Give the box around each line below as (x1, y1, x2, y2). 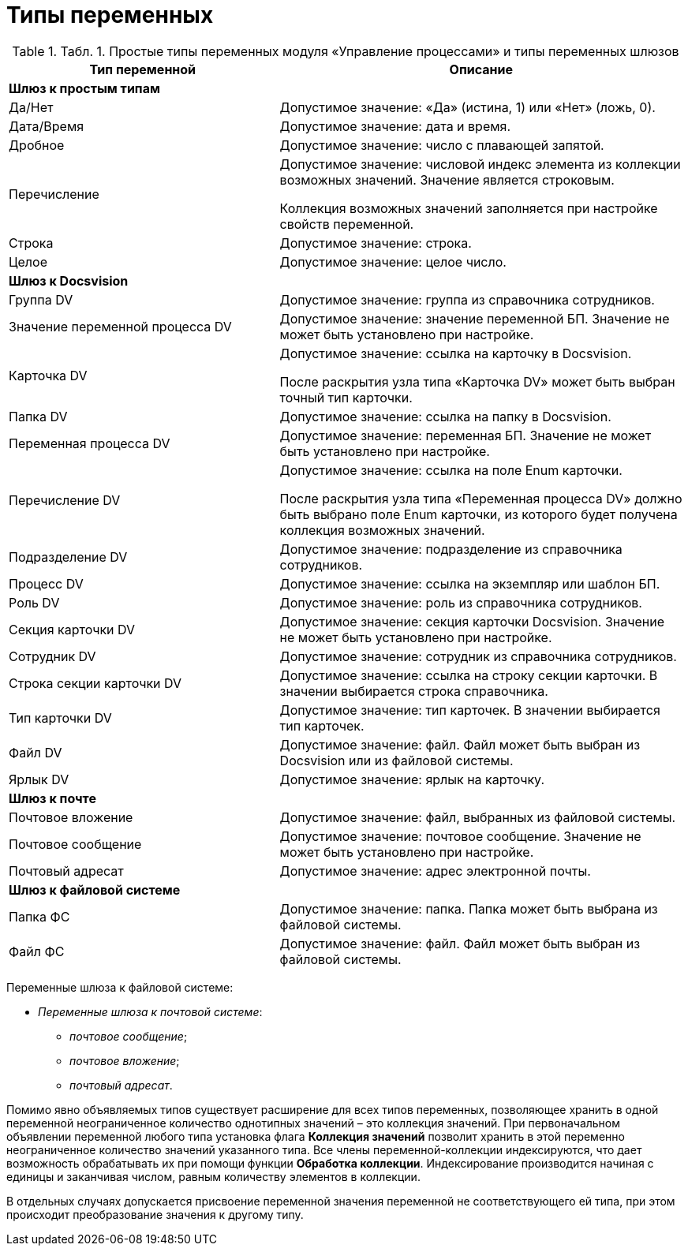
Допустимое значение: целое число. (279, 253, 507, 270)
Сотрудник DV (9, 648, 96, 664)
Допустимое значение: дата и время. (279, 118, 511, 134)
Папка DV (9, 408, 68, 424)
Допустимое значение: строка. (279, 234, 472, 251)
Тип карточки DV (9, 709, 112, 726)
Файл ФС (9, 943, 65, 959)
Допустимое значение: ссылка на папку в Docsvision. (279, 408, 611, 424)
